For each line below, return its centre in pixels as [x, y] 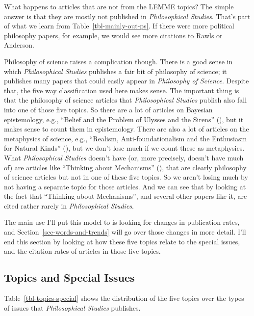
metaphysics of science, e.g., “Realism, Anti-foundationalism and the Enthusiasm [126, 138]
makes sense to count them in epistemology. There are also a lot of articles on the [127, 129]
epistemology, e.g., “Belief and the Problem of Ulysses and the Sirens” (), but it [124, 119]
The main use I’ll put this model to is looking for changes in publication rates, [122, 222]
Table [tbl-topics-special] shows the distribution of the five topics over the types [124, 298]
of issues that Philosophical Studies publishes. [72, 307]
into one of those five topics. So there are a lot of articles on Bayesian [108, 109]
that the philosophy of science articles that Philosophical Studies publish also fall [126, 100]
